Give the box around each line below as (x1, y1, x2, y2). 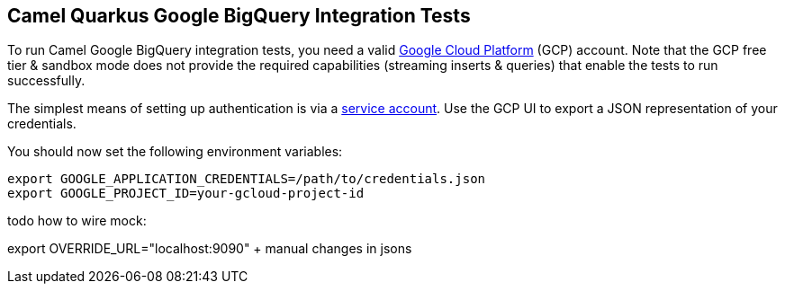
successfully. (7, 73, 86, 89)
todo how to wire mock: (7, 213, 147, 229)
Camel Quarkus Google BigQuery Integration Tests (7, 4, 471, 27)
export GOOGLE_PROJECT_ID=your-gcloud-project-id (7, 186, 365, 201)
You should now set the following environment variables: (7, 144, 343, 160)
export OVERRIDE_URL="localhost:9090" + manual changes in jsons (7, 241, 412, 257)
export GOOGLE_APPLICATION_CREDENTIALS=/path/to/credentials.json (7, 172, 486, 187)
